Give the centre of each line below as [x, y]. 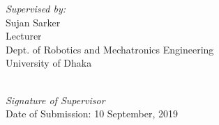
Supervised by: [36, 8]
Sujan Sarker [33, 22]
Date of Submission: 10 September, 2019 [92, 114]
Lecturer [24, 36]
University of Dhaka [49, 63]
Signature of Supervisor [55, 100]
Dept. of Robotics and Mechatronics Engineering [110, 49]
